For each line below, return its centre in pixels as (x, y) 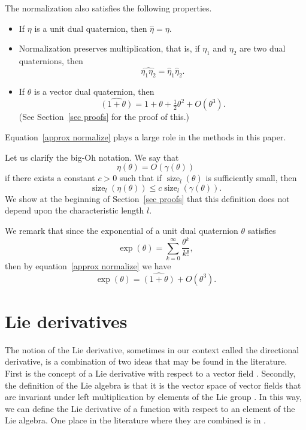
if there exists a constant (50, 178)
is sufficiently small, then (251, 178)
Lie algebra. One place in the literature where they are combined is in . (136, 420)
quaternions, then (51, 60)
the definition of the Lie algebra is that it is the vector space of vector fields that (153, 385)
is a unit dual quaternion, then (91, 28)
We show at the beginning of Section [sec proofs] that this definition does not (147, 198)
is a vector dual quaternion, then (94, 91)
